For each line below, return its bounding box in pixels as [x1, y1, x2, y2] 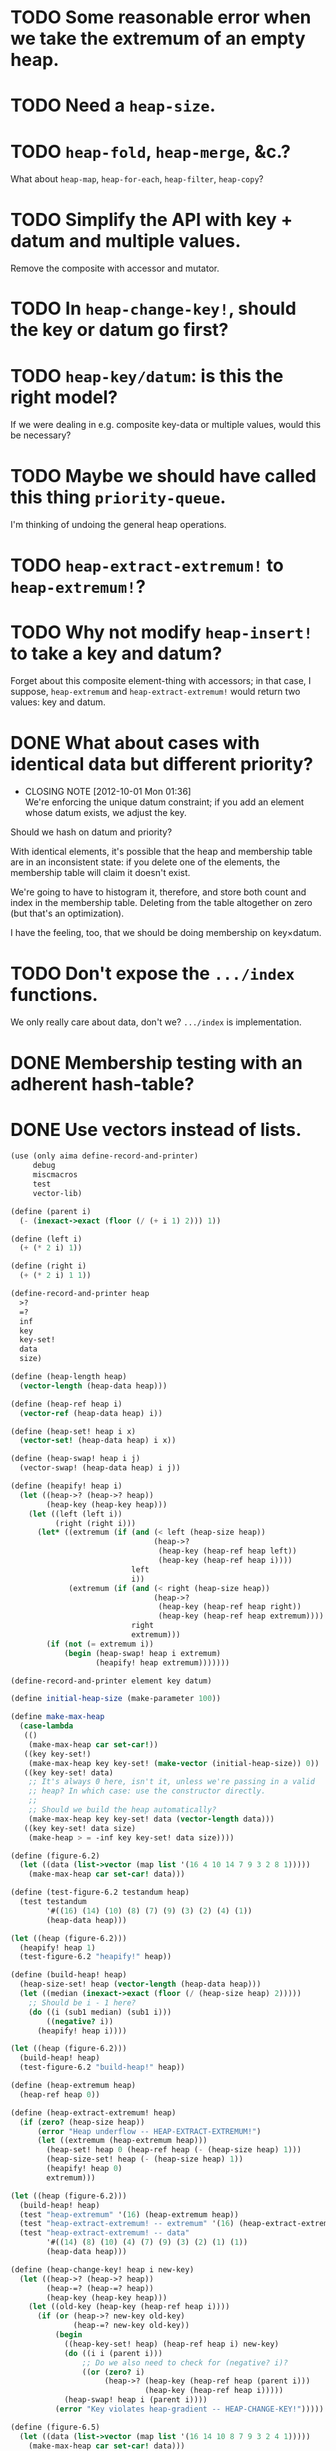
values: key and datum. [10, 696, 107, 708]
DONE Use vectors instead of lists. [10, 1118, 302, 1141]
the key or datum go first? [10, 319, 229, 341]
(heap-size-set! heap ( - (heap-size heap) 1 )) [46, 2154, 244, 2165]
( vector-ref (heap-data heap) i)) [19, 1408, 163, 1418]
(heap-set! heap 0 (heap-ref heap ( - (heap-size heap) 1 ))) [46, 2145, 302, 2155]
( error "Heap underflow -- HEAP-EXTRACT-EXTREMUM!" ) [36, 2126, 262, 2136]
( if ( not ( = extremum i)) [46, 1639, 155, 1649]
